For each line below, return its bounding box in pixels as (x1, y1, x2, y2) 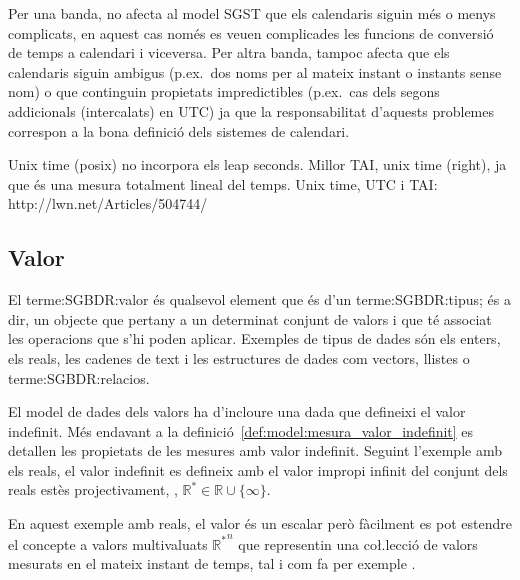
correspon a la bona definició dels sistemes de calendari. (8, 120, 350, 141)
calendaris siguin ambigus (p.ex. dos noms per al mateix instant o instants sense (8, 61, 502, 82)
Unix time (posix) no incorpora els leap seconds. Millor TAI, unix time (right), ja (8, 154, 507, 175)
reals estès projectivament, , (8, 479, 178, 500)
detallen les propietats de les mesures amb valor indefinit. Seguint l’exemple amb (8, 440, 502, 461)
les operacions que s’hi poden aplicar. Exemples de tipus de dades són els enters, (8, 328, 501, 349)
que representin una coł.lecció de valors (238, 533, 478, 554)
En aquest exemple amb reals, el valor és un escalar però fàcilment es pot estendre (8, 513, 512, 534)
